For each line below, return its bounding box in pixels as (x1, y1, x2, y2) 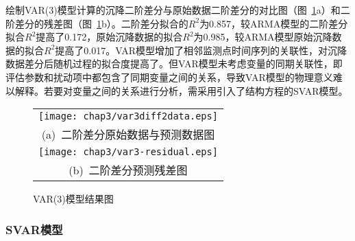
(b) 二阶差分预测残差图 (69, 162, 188, 179)
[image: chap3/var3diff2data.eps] (38, 111, 218, 122)
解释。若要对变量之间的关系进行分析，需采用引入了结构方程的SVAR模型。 (14, 83, 348, 97)
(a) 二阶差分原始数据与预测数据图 (41, 126, 215, 143)
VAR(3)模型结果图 (33, 192, 114, 206)
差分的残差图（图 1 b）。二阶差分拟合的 (14, 16, 188, 30)
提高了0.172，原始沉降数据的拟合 (36, 30, 183, 44)
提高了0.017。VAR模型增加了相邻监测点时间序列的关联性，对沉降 (55, 43, 347, 57)
